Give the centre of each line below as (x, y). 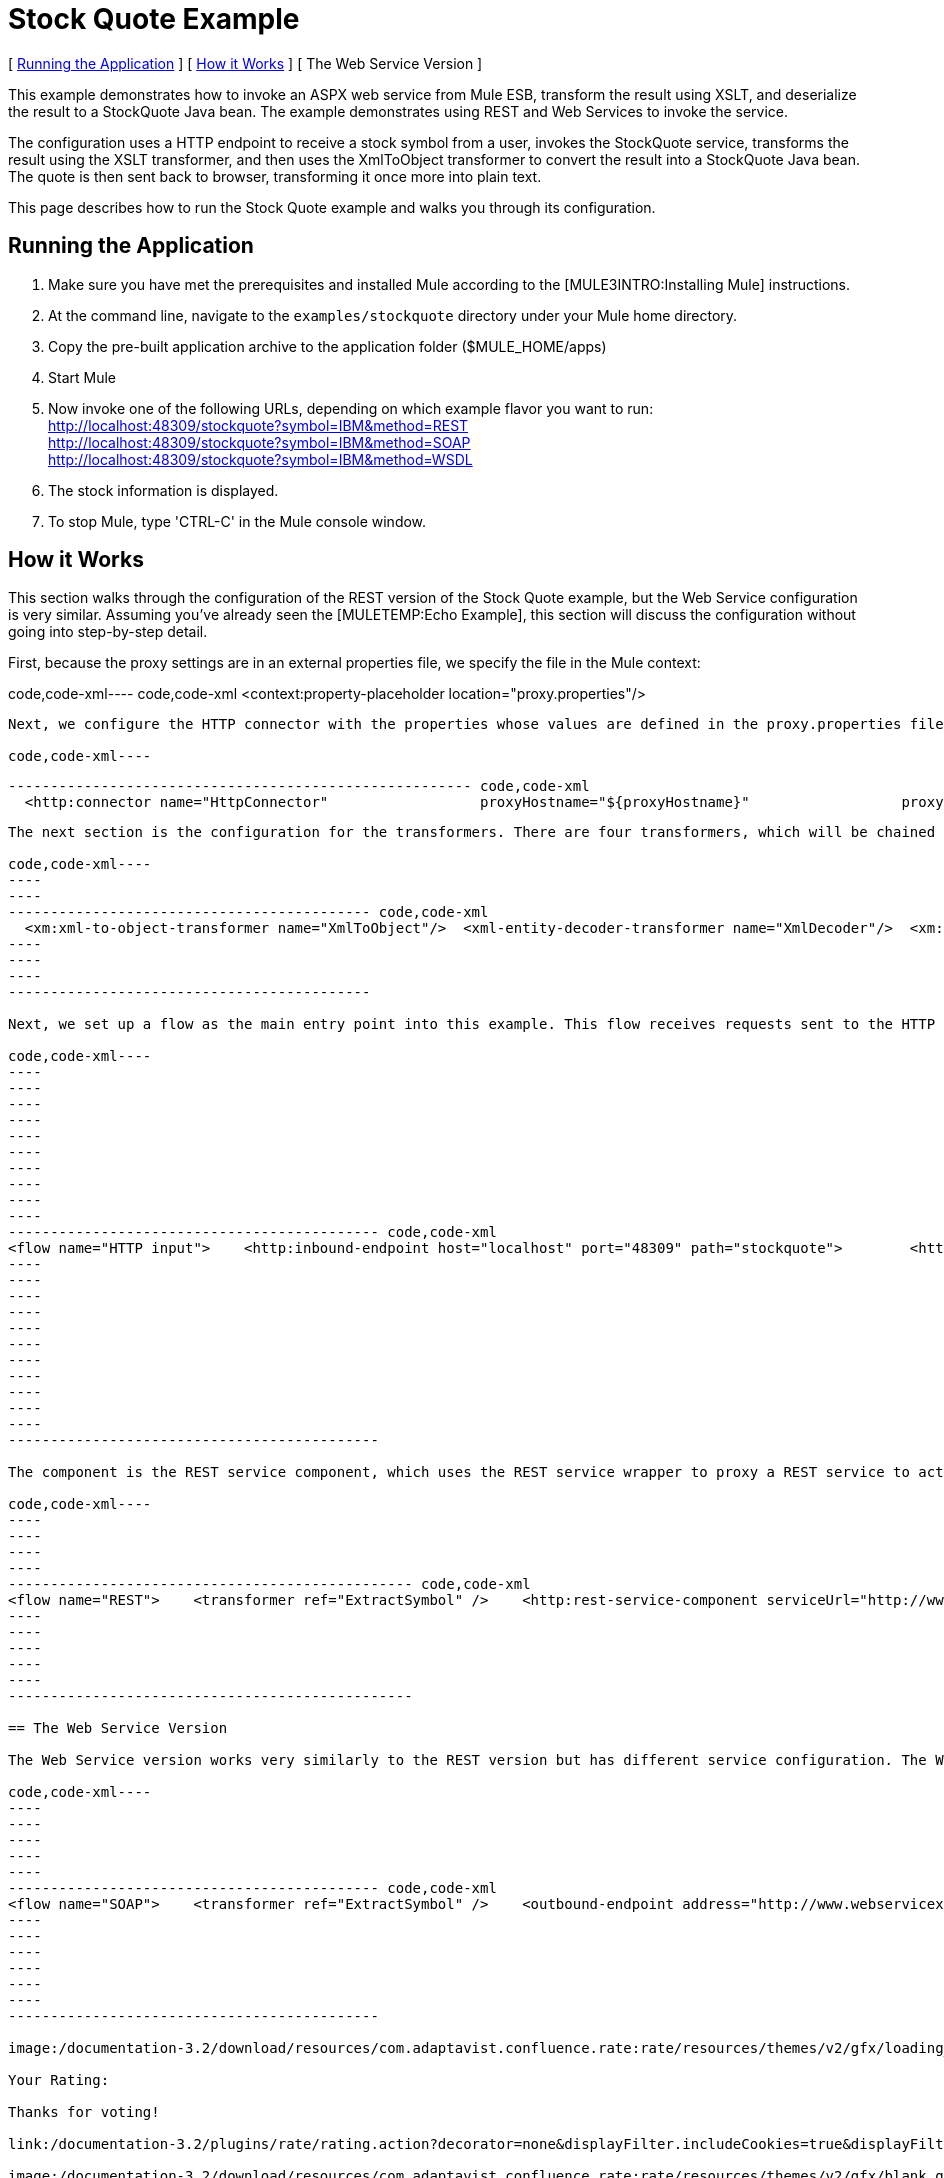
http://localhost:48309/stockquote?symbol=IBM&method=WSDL (260, 459)
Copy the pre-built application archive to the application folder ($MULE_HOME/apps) (327, 346)
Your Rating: (59, 2080)
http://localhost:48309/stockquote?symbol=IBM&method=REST (258, 425)
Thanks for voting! (84, 2112)
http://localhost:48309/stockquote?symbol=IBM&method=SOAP (259, 442)
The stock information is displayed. (163, 490)
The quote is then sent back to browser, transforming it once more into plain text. (275, 176)
